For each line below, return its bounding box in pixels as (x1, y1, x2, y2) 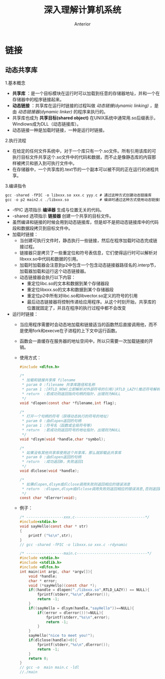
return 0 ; (28, 656, 49, 661)
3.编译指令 (5, 183, 27, 189)
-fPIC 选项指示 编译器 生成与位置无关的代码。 (12, 207, 105, 212)
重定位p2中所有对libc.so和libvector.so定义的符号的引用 (27, 292, 138, 298)
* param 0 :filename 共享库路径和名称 (22, 382, 96, 388)
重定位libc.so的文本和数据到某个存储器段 (27, 280, 110, 286)
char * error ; (28, 578, 57, 583)
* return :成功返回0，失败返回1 (22, 459, 83, 464)
